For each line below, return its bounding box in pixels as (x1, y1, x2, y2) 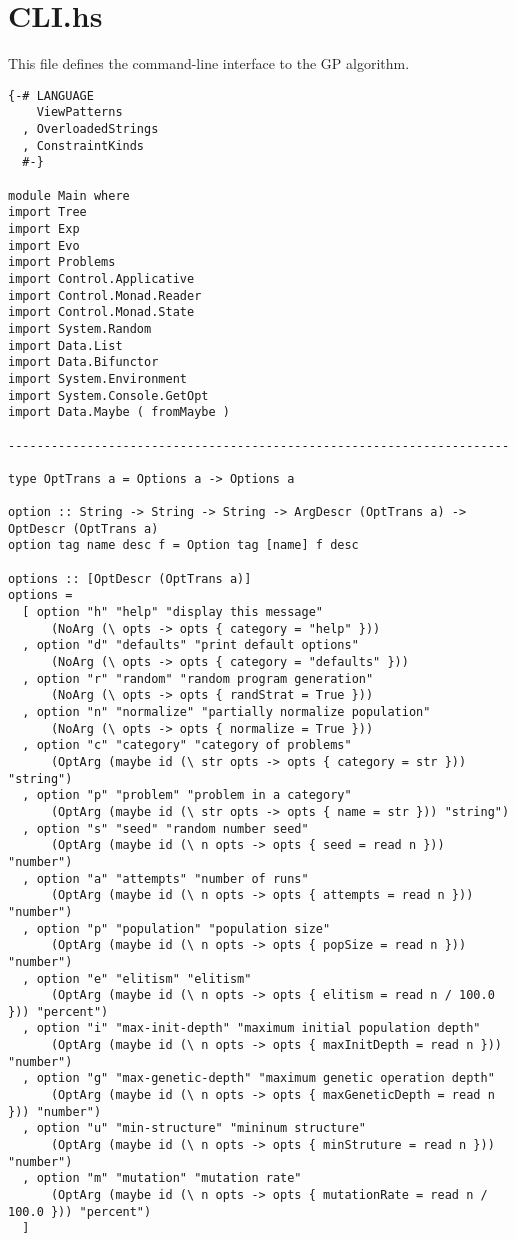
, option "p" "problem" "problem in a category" (22, 788, 352, 803)
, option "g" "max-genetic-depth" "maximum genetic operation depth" (22, 1071, 495, 1086)
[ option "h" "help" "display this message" (22, 605, 323, 620)
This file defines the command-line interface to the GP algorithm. (8, 53, 410, 74)
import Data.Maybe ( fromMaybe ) (8, 405, 230, 420)
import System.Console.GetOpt (8, 388, 209, 403)
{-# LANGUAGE (8, 88, 94, 103)
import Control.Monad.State (8, 305, 195, 320)
